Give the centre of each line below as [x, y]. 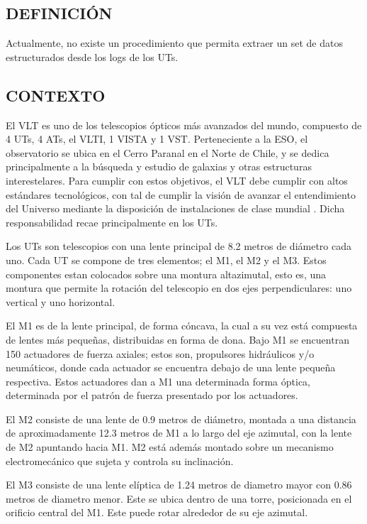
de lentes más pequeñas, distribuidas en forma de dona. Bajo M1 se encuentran [177, 339]
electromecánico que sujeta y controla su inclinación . [120, 460]
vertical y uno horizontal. [61, 301]
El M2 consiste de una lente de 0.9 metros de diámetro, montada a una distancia [181, 419]
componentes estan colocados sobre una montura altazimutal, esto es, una [166, 274]
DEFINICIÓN [59, 13]
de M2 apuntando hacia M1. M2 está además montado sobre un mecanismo [170, 447]
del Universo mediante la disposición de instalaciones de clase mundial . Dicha [175, 208]
